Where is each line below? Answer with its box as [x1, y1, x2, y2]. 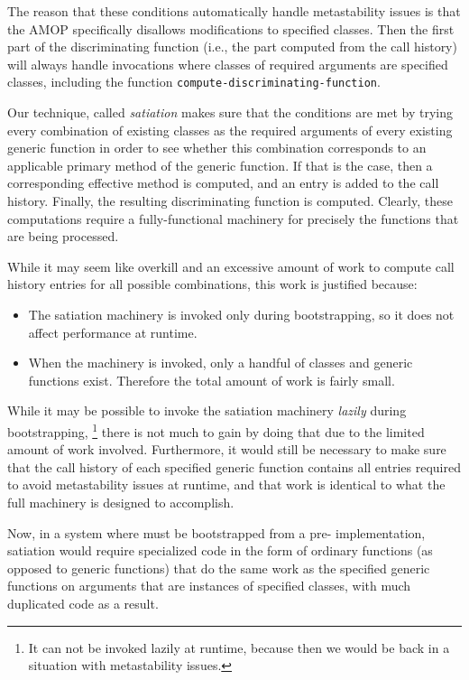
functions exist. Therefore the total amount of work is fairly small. [28, 370, 395, 389]
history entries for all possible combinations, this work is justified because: [7, 275, 418, 293]
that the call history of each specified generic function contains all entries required [7, 457, 461, 476]
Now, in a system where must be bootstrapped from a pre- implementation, [7, 523, 426, 542]
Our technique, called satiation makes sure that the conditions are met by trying [7, 103, 453, 122]
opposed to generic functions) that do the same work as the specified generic [7, 558, 430, 577]
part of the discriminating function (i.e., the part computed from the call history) [7, 37, 457, 56]
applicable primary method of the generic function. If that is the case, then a [7, 155, 433, 174]
